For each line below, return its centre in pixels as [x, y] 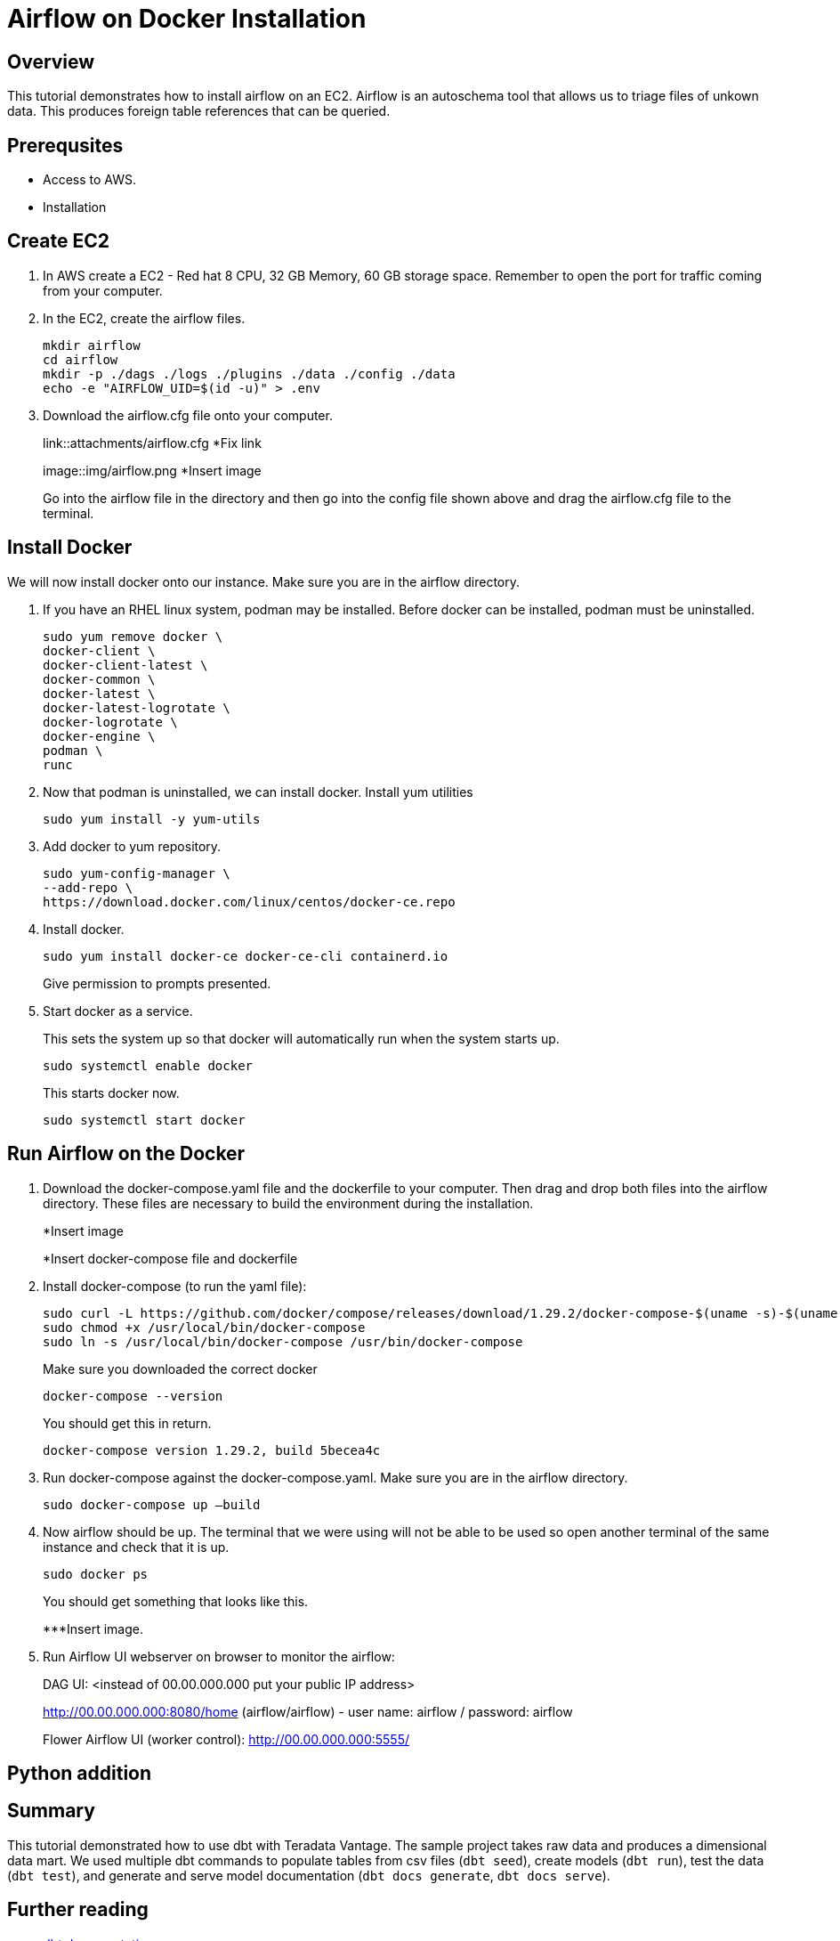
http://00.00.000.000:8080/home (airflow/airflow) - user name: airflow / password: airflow [308, 1711]
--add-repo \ [88, 887]
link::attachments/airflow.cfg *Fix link [152, 443]
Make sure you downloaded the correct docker [180, 1368]
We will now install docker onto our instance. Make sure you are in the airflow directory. [263, 581]
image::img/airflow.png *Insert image [152, 470]
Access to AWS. [89, 180]
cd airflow [81, 359]
